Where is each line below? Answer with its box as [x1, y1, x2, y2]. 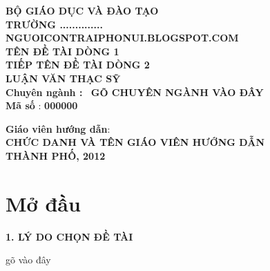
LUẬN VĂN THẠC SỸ [6, 71, 121, 85]
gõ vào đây [6, 252, 51, 267]
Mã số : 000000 [6, 98, 78, 113]
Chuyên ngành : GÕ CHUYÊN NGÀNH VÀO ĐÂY [6, 84, 264, 99]
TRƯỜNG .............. [6, 17, 103, 31]
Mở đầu [6, 189, 81, 217]
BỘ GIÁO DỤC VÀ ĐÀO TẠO [6, 3, 159, 17]
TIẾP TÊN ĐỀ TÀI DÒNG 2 [6, 57, 150, 72]
